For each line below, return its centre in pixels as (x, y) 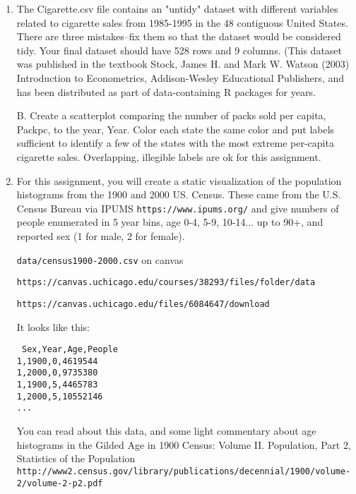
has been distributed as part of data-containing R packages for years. (166, 91)
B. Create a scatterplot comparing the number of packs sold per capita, (171, 115)
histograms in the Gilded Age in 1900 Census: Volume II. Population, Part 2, (184, 444)
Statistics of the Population (76, 458)
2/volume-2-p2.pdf (60, 483)
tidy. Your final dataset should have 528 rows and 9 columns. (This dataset (179, 50)
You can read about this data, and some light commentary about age (166, 431)
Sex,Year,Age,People (70, 350)
